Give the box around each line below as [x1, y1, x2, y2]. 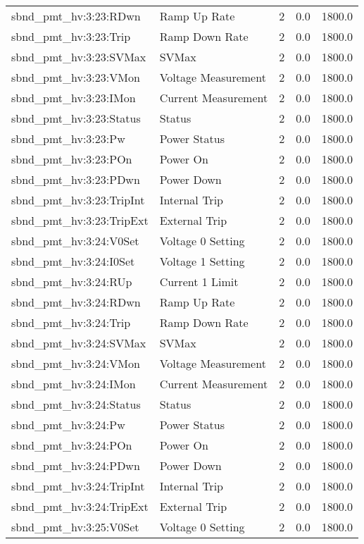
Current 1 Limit [159, 273, 239, 290]
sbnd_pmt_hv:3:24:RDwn [11, 294, 141, 310]
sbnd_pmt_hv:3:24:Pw [11, 416, 125, 433]
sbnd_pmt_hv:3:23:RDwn [11, 8, 141, 24]
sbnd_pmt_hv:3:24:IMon [11, 376, 136, 392]
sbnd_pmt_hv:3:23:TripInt [11, 192, 145, 208]
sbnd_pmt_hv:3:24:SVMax [11, 335, 146, 351]
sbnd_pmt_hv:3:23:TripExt [11, 212, 149, 228]
